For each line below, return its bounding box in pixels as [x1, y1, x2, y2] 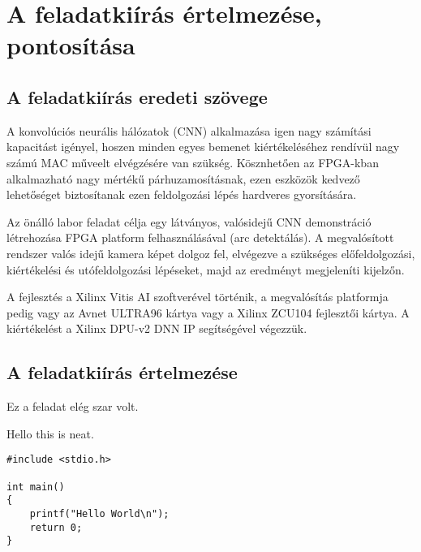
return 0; [29, 521, 83, 533]
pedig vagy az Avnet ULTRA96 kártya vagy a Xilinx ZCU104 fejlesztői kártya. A [6, 304, 410, 321]
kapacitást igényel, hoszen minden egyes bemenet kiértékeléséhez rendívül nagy [6, 138, 400, 155]
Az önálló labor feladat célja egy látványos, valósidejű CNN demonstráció [6, 213, 372, 230]
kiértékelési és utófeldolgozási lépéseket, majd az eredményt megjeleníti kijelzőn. [6, 261, 405, 278]
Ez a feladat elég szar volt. [6, 398, 139, 415]
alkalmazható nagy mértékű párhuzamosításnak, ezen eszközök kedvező [6, 170, 360, 187]
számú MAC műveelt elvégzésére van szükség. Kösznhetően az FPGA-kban [6, 153, 379, 170]
